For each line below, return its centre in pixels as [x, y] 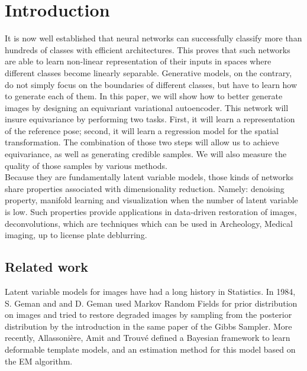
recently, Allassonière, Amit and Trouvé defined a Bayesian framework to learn [148, 338]
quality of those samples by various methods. [86, 165]
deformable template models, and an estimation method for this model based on [150, 349]
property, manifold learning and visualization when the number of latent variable [151, 200]
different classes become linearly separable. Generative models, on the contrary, [148, 72]
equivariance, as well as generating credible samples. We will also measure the [146, 154]
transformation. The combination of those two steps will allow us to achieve [142, 142]
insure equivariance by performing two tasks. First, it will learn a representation [150, 119]
